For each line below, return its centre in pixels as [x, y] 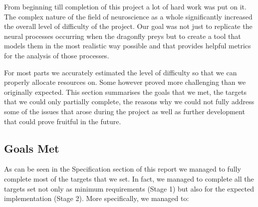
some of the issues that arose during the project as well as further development [125, 111]
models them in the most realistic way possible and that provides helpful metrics [128, 46]
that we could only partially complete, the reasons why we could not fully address [129, 102]
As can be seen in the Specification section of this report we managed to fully [123, 169]
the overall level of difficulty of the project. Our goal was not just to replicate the [128, 26]
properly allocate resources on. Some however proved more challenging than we [125, 82]
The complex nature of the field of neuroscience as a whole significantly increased [128, 16]
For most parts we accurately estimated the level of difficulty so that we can [121, 72]
